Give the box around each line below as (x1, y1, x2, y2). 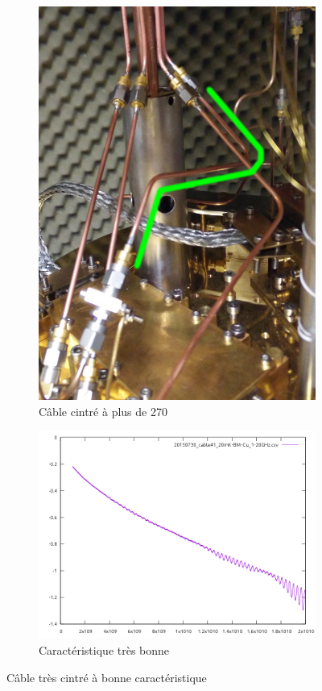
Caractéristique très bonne (39, 641, 170, 658)
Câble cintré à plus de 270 (39, 402, 167, 419)
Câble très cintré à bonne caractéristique (6, 668, 207, 685)
